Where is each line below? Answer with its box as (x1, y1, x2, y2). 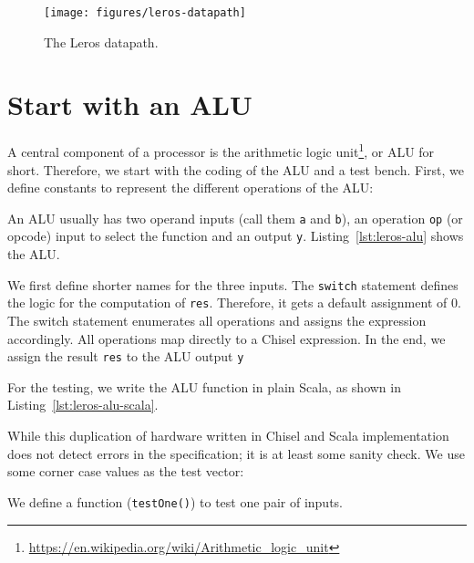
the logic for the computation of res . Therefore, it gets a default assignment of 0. (7, 293, 461, 312)
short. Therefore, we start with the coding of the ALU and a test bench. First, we (7, 160, 464, 179)
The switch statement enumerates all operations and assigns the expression (7, 311, 427, 330)
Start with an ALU (7, 86, 252, 123)
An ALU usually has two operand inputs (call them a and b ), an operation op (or (7, 208, 463, 227)
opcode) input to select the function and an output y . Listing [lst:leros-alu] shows (7, 226, 464, 245)
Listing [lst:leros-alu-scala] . (7, 395, 159, 414)
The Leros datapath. (44, 32, 159, 51)
